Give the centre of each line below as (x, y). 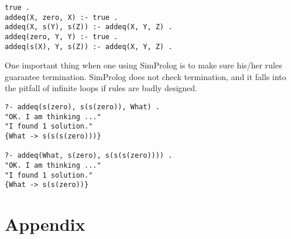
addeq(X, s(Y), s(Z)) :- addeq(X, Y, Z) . (89, 27)
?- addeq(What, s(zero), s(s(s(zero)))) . (89, 156)
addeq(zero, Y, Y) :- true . (61, 37)
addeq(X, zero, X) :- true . (61, 17)
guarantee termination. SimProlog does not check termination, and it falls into (145, 76)
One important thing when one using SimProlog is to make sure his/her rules (143, 65)
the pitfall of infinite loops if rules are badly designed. (101, 88)
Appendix (45, 224)
